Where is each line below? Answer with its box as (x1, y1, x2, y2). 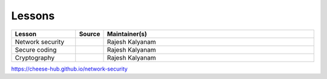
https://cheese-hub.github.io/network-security (11, 65, 128, 72)
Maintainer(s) (107, 30, 148, 38)
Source (79, 30, 101, 38)
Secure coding (15, 45, 57, 54)
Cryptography (15, 53, 54, 62)
